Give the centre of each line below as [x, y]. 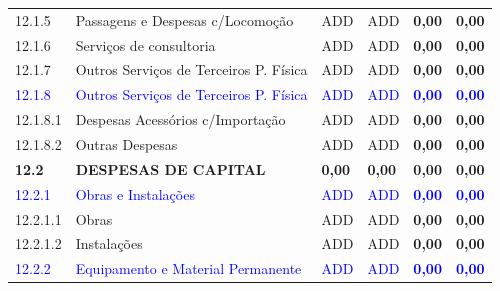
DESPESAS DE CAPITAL [170, 168]
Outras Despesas [126, 143]
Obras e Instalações [135, 193]
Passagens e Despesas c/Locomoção [184, 19]
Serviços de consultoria [145, 44]
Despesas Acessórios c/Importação [180, 119]
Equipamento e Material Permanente [188, 268]
